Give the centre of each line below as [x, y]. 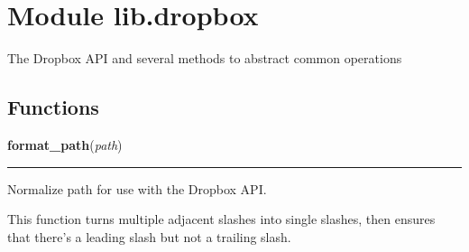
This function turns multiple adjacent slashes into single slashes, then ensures [221, 219]
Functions [53, 107]
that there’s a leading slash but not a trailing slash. [149, 236]
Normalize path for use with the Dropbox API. [137, 188]
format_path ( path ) [65, 144]
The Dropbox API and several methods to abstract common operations [205, 58]
